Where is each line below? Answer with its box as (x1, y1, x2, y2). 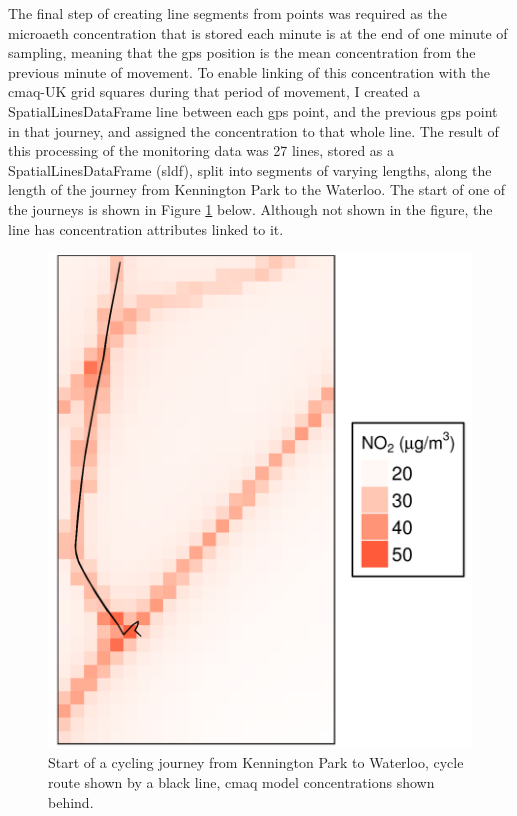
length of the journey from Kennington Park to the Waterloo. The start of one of (8, 179, 506, 200)
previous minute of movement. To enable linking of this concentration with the (8, 61, 491, 82)
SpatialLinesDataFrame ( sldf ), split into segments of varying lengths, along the (8, 159, 492, 180)
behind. (48, 791, 94, 812)
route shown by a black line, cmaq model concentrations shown (48, 771, 435, 792)
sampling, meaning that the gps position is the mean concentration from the (8, 42, 476, 63)
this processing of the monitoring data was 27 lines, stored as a (8, 140, 395, 161)
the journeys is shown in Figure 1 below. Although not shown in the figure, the (8, 198, 493, 219)
